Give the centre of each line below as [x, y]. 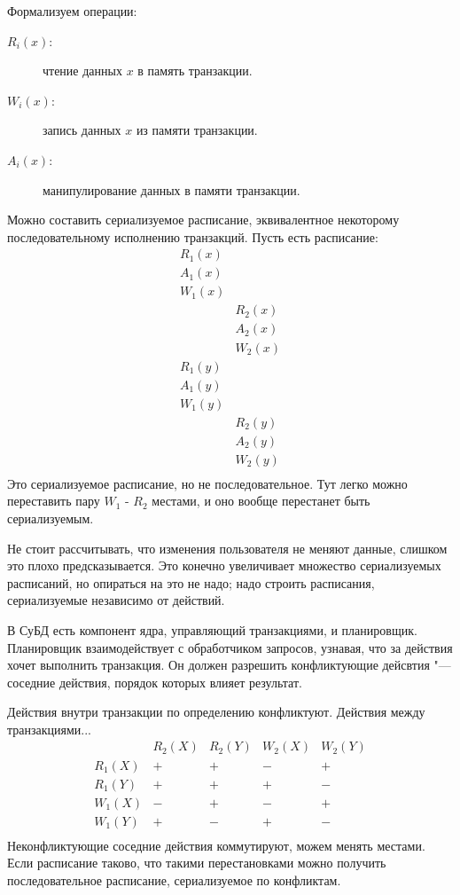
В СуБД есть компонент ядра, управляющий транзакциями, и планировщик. [212, 629]
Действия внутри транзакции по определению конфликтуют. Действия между [216, 712]
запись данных [82, 130]
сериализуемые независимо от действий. [116, 600]
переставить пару [54, 501]
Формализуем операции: [72, 11]
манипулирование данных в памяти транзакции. [172, 189]
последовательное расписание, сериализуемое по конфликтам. [174, 879]
